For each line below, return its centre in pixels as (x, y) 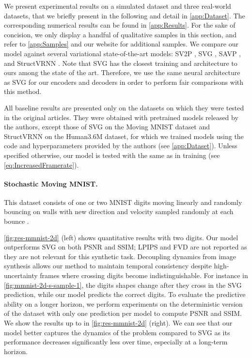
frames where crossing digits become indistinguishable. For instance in (144, 275)
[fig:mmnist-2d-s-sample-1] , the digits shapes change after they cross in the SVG (123, 285)
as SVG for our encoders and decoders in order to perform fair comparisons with (124, 82)
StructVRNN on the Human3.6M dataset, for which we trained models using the (124, 136)
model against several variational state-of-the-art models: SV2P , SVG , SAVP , (122, 53)
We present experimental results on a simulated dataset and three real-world (118, 6)
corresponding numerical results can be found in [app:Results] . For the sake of (120, 25)
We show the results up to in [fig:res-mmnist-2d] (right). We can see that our (118, 323)
